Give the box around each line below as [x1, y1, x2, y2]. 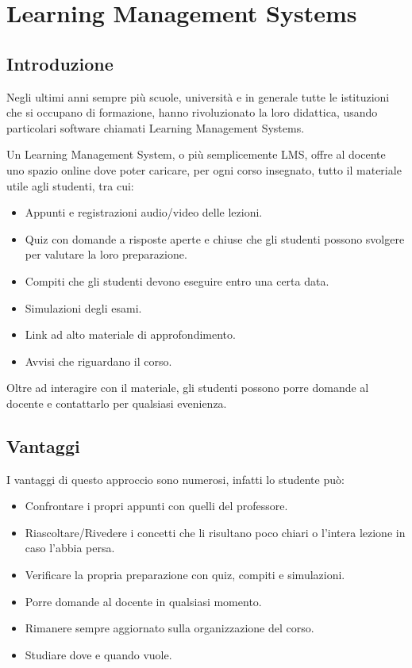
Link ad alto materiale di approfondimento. [25, 326, 236, 343]
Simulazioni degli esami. [25, 299, 142, 316]
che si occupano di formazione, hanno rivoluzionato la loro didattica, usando [6, 104, 378, 121]
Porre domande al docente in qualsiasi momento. [25, 593, 262, 609]
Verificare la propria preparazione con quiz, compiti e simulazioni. [25, 566, 345, 583]
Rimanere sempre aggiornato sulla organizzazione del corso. [25, 620, 314, 636]
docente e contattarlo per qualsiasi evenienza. [6, 394, 227, 411]
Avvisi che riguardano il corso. [25, 352, 172, 369]
